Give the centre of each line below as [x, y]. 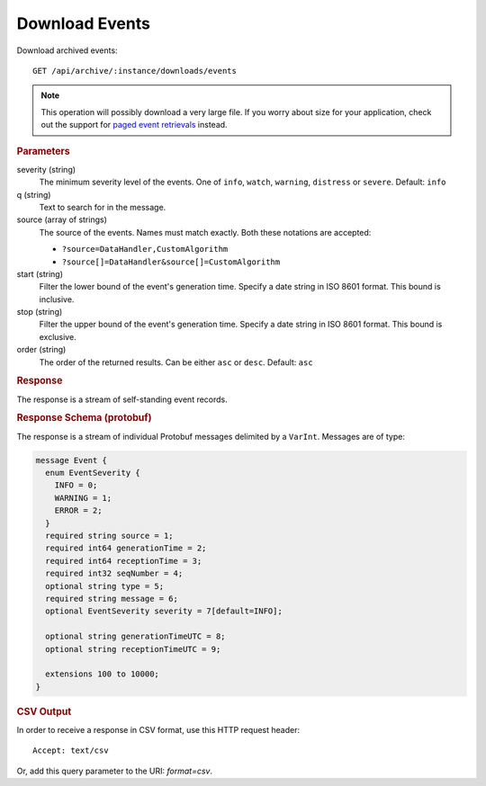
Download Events [83, 23]
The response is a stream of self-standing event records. [122, 399]
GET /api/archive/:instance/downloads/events [135, 71]
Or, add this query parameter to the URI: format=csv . [115, 771]
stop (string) [40, 312]
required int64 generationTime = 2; [126, 548]
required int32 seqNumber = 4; [114, 574]
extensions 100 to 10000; [102, 674]
